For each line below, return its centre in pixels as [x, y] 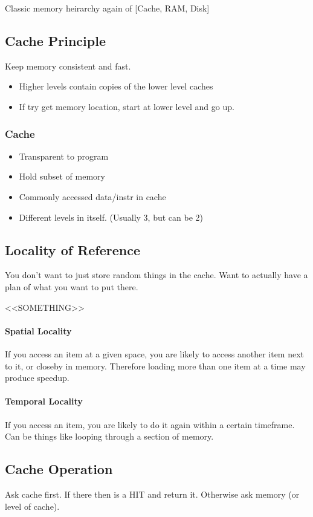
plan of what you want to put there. [72, 286]
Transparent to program [64, 156]
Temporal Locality [44, 401]
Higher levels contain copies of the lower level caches [116, 86]
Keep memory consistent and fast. [68, 66]
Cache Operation [59, 469]
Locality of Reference [73, 249]
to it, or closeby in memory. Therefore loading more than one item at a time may [155, 366]
